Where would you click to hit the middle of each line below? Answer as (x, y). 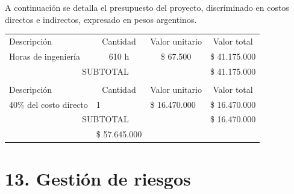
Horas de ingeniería (45, 56)
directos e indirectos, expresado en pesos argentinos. (101, 19)
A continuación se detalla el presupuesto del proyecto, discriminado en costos (147, 7)
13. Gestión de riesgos (98, 178)
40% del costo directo (48, 104)
